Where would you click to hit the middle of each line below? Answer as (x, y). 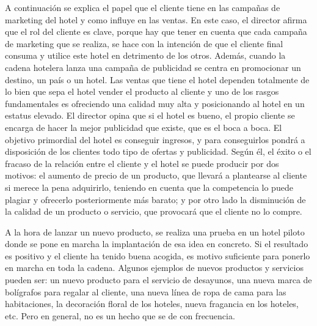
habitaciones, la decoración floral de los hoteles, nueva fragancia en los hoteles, (152, 304)
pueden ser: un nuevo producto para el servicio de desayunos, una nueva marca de (158, 280)
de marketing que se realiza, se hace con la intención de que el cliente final (144, 43)
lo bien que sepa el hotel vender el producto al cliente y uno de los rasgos (142, 91)
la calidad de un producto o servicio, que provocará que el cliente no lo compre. (154, 211)
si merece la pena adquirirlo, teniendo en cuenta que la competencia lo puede (149, 187)
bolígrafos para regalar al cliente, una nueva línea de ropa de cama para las (146, 291)
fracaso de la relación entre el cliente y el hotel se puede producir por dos (142, 163)
